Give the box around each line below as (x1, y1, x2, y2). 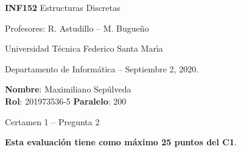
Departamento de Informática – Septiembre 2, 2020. (5, 62, 199, 75)
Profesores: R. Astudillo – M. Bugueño (5, 21, 149, 34)
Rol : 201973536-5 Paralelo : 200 (5, 94, 127, 107)
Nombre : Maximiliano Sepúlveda (5, 83, 131, 95)
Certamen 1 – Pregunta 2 (5, 115, 100, 128)
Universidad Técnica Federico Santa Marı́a (5, 42, 163, 55)
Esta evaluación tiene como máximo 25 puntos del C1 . (5, 136, 237, 148)
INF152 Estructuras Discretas (5, 1, 120, 13)
